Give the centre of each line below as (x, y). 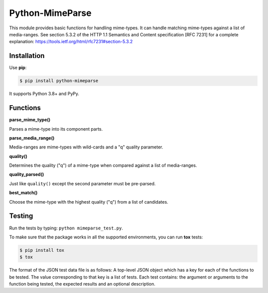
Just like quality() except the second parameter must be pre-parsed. (82, 183)
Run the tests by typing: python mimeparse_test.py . (66, 228)
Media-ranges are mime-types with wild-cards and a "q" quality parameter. (86, 147)
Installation (27, 56)
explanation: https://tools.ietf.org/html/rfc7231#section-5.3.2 (71, 42)
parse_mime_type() (30, 120)
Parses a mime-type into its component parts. (56, 129)
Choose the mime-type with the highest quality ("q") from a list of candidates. (89, 202)
